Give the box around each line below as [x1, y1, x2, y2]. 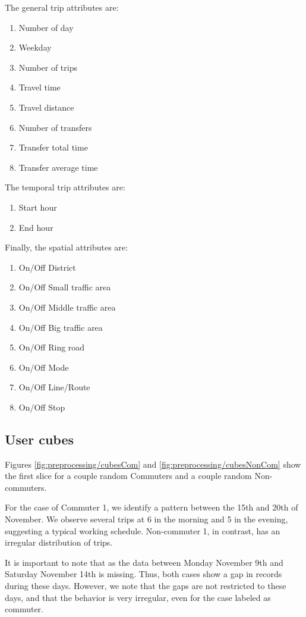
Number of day [18, 21, 74, 33]
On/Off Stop [18, 400, 65, 413]
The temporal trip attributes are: [5, 181, 125, 193]
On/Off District [18, 261, 76, 273]
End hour [18, 221, 53, 233]
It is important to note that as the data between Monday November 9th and [5, 556, 283, 568]
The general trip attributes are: [5, 1, 119, 13]
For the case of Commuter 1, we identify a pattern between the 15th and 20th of [5, 501, 298, 513]
